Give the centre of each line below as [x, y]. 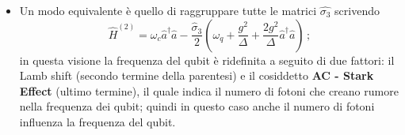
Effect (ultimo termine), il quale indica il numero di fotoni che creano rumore [209, 90]
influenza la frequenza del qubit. [97, 121]
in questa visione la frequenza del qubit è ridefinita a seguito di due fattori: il [207, 60]
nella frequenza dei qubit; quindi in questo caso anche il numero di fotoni [197, 106]
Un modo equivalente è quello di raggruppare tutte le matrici [168, 10]
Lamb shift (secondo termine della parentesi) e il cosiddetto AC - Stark [197, 75]
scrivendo [357, 10]
